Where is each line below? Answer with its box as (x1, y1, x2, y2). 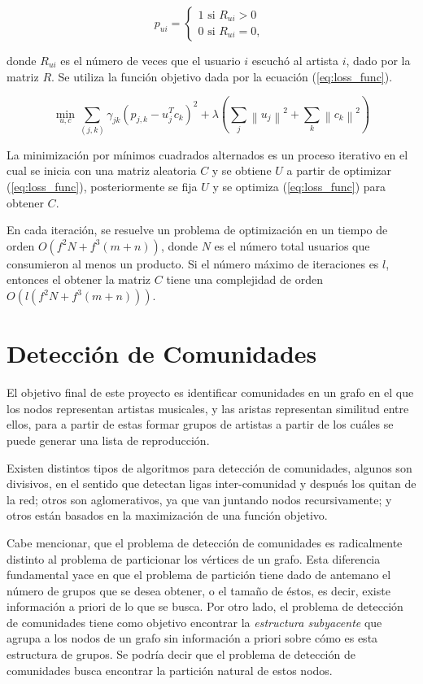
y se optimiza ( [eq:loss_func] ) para (212, 178, 386, 195)
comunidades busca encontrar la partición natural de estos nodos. (7, 661, 333, 678)
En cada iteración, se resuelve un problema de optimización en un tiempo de (7, 221, 388, 238)
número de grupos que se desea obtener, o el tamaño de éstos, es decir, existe (7, 582, 390, 599)
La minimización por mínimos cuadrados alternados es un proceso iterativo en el (7, 146, 408, 163)
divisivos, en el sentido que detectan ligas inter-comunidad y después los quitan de (7, 475, 416, 492)
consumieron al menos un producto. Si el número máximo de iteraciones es (7, 255, 379, 272)
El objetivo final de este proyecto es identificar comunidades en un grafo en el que (7, 384, 414, 401)
